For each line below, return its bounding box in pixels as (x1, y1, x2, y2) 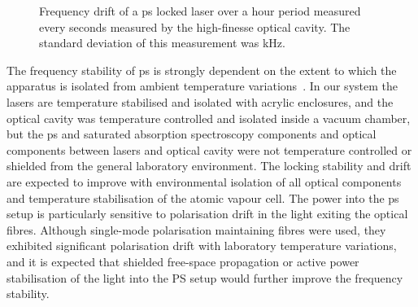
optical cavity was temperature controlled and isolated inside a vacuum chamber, (7, 109, 411, 126)
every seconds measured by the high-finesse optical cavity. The (39, 18, 351, 35)
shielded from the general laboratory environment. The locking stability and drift (7, 157, 411, 174)
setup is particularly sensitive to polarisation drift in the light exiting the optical (7, 205, 408, 222)
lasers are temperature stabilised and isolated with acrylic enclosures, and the (7, 93, 394, 110)
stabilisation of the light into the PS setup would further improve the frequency (7, 269, 403, 286)
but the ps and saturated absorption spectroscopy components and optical (7, 125, 377, 143)
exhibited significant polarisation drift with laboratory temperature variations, (7, 237, 397, 254)
